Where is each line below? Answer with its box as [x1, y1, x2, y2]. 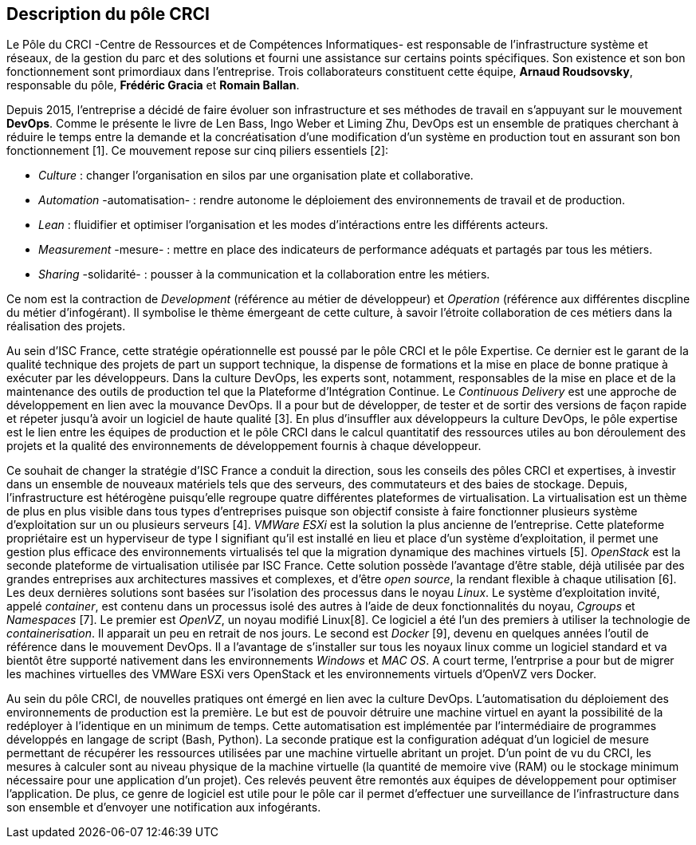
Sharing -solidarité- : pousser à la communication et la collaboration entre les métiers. [38, 267, 490, 282]
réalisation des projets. [6, 319, 126, 334]
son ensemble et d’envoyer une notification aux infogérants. [6, 800, 321, 815]
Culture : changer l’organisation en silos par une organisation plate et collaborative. [38, 168, 474, 183]
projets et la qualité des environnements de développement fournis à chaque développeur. [6, 439, 482, 453]
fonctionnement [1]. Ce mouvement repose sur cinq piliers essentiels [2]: [6, 144, 389, 158]
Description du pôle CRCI [6, 4, 210, 24]
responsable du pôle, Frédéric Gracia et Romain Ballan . [6, 78, 300, 93]
